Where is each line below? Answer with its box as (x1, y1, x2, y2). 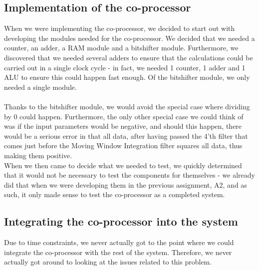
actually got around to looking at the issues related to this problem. (4, 257, 212, 267)
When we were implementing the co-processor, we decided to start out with (4, 23, 235, 33)
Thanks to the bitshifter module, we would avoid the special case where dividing (4, 101, 250, 111)
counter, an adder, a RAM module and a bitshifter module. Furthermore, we (4, 42, 239, 53)
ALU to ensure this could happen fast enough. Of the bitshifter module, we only (4, 72, 250, 82)
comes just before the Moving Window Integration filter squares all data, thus (4, 140, 243, 151)
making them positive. (4, 150, 72, 160)
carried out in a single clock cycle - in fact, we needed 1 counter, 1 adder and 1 (4, 62, 246, 72)
